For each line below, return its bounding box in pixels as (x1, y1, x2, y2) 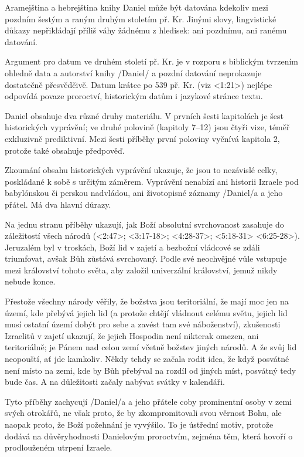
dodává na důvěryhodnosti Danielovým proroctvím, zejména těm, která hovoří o (5, 429, 293, 442)
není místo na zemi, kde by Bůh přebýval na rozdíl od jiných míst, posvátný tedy (5, 364, 296, 376)
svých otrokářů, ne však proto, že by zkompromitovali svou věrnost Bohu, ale (5, 407, 282, 419)
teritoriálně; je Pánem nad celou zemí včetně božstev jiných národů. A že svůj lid (5, 341, 297, 353)
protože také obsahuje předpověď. (5, 144, 125, 156)
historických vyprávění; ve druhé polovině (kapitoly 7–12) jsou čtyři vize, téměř (5, 121, 290, 133)
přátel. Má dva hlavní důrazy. (5, 198, 111, 210)
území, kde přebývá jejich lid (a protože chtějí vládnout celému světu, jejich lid (5, 306, 288, 319)
